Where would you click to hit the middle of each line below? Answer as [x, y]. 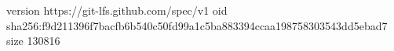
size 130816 [33, 41]
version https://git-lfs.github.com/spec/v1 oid [117, 10]
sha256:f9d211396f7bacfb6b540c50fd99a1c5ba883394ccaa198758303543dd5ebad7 [197, 25]
